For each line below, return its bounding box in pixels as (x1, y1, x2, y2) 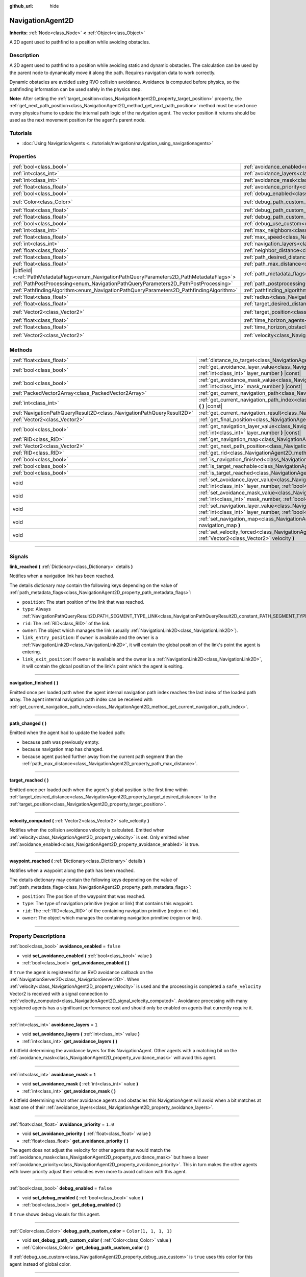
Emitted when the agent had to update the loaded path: (9, 729, 125, 736)
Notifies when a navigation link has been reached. (9, 573, 115, 579)
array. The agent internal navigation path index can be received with (9, 696, 153, 702)
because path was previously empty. (22, 739, 99, 745)
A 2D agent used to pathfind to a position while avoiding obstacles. (9, 39, 150, 45)
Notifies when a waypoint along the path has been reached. (9, 867, 135, 873)
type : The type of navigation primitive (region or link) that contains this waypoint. (22, 901, 194, 907)
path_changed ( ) (9, 720, 47, 726)
